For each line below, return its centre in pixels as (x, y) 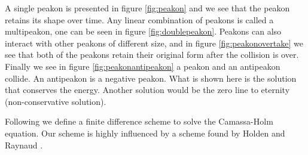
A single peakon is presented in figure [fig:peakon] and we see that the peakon (147, 8)
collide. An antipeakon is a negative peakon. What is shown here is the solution (151, 78)
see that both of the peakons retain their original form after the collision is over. (152, 55)
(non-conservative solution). (56, 101)
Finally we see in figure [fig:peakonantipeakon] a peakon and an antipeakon (143, 66)
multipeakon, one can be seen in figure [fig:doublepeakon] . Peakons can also (143, 31)
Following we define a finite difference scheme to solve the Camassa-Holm (139, 121)
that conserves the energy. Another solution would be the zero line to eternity (147, 90)
